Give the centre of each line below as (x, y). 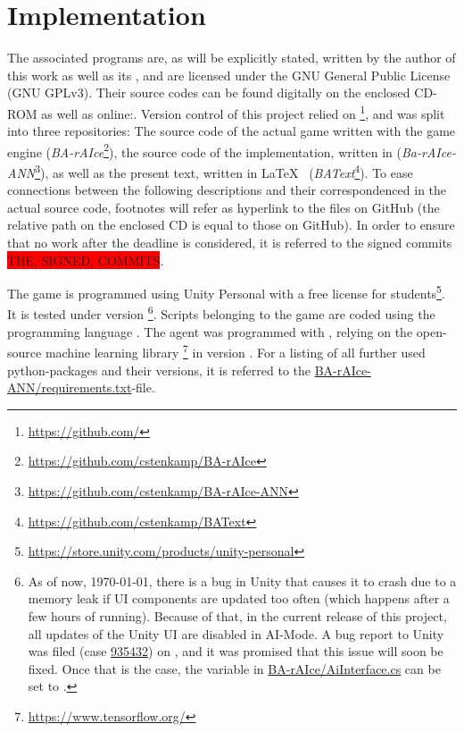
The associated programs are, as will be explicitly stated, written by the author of (232, 58)
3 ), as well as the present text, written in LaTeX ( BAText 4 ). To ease (224, 171)
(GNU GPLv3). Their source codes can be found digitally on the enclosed (209, 93)
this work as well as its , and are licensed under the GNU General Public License (229, 75)
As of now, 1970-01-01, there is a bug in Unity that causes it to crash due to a (242, 581)
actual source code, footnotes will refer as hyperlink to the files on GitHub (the (224, 207)
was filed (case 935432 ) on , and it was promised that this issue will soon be (236, 651)
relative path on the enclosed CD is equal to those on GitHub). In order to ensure (231, 225)
